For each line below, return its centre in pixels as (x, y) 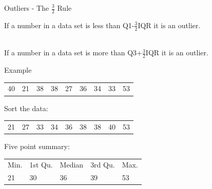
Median (72, 165)
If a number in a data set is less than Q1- (69, 25)
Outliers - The (27, 8)
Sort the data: (26, 108)
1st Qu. (41, 165)
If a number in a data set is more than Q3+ (73, 52)
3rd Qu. (103, 165)
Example (18, 70)
